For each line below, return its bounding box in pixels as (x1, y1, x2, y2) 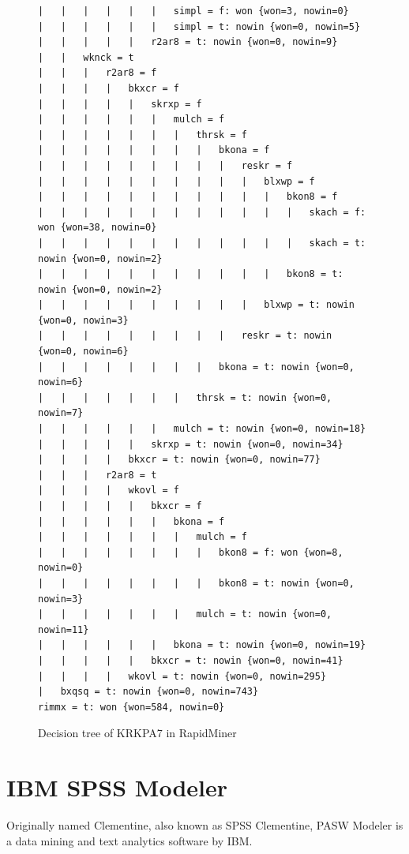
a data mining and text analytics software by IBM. (6, 832, 253, 848)
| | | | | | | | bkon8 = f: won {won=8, (38, 546, 343, 558)
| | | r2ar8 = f (38, 67, 157, 79)
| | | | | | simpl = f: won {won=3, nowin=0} (38, 6, 349, 17)
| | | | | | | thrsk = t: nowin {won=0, (38, 391, 332, 403)
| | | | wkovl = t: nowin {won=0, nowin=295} (38, 670, 327, 682)
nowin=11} (38, 624, 89, 635)
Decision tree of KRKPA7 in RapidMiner (38, 725, 237, 741)
